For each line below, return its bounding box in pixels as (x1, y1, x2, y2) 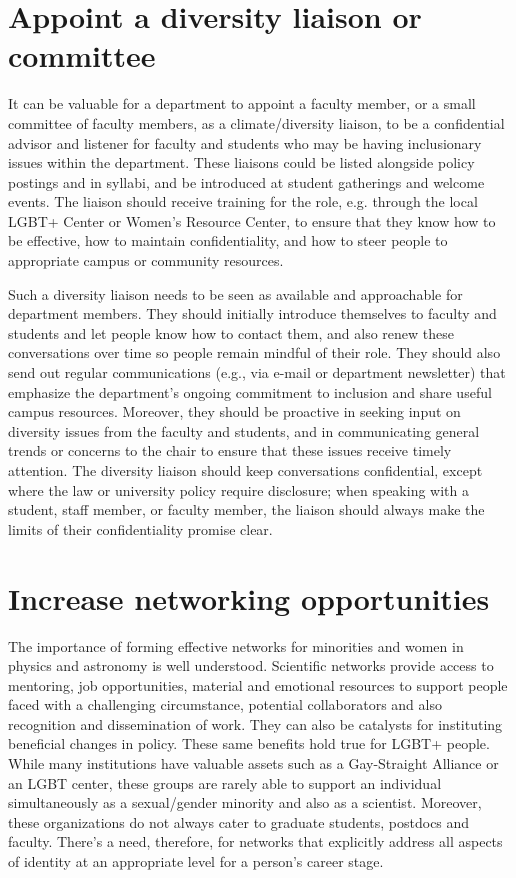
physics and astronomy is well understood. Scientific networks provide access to (8, 655, 494, 676)
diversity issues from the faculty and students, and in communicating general (8, 420, 480, 441)
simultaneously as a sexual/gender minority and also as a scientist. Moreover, (8, 792, 482, 813)
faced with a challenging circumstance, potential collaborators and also (8, 694, 442, 715)
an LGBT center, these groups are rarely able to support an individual (8, 772, 442, 793)
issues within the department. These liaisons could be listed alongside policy (8, 152, 475, 173)
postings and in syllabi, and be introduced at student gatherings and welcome (8, 171, 485, 192)
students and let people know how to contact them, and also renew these (8, 322, 454, 343)
